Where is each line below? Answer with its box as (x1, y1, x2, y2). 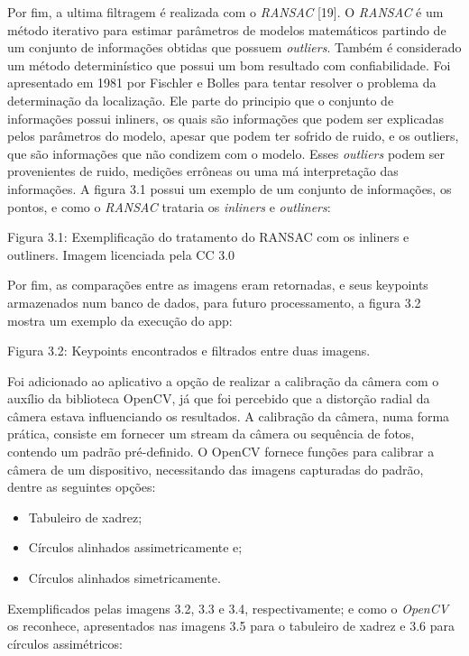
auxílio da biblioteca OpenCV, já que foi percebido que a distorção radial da (7, 389, 430, 408)
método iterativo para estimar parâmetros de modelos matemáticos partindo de (7, 20, 446, 39)
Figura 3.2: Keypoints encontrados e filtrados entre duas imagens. (7, 341, 371, 360)
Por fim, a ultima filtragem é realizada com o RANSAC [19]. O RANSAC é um (7, 3, 444, 21)
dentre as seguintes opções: (7, 477, 156, 496)
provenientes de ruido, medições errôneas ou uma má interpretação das (7, 162, 399, 180)
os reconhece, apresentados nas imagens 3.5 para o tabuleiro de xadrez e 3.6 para (7, 616, 455, 635)
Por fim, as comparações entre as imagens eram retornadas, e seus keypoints (7, 275, 428, 294)
